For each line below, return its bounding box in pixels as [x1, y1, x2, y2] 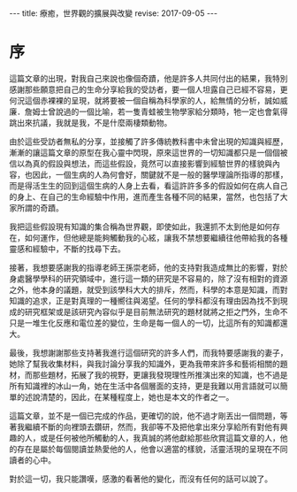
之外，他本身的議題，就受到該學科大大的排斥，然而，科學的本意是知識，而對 [9, 284, 288, 295]
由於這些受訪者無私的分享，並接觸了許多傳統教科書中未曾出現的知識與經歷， [9, 135, 288, 147]
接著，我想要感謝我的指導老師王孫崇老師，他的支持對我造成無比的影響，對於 [9, 262, 288, 273]
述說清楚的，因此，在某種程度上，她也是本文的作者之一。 [24, 391, 234, 402]
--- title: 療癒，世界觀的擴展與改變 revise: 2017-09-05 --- [9, 8, 218, 19]
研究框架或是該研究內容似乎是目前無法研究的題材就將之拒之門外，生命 [24, 306, 280, 317]
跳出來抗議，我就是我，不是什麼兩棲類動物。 [9, 117, 172, 127]
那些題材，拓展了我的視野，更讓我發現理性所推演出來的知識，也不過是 [32, 369, 288, 380]
